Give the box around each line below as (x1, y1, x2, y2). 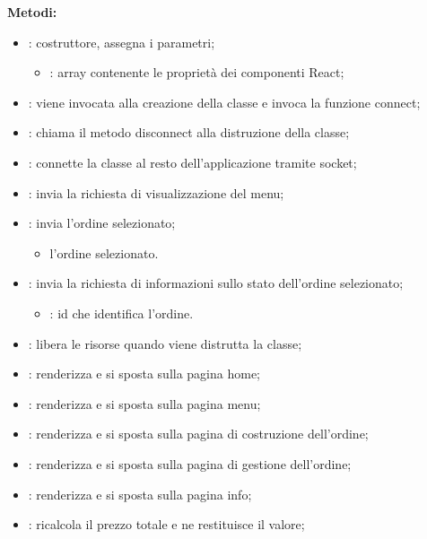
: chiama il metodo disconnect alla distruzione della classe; (28, 123, 350, 142)
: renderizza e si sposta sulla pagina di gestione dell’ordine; (28, 454, 352, 473)
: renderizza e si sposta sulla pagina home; (28, 364, 260, 383)
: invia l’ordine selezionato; (28, 213, 176, 232)
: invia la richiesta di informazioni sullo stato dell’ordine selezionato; (28, 274, 404, 292)
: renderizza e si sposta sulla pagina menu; (28, 394, 261, 413)
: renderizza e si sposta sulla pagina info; (28, 484, 252, 503)
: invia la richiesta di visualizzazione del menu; (28, 183, 284, 202)
